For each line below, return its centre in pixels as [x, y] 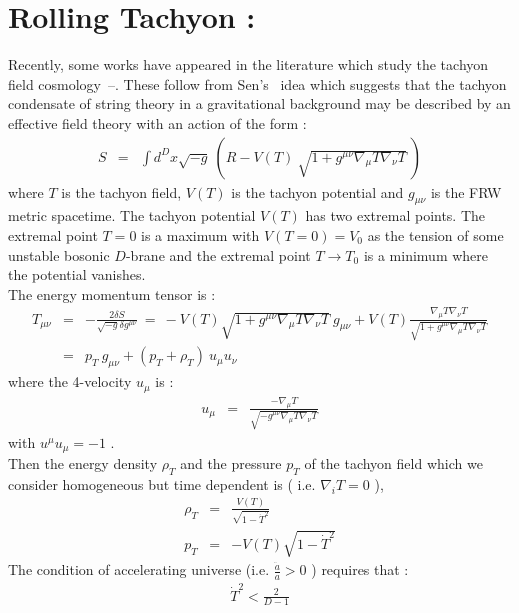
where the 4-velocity [70, 381]
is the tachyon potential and [317, 191]
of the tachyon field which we [393, 463]
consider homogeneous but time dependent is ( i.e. [162, 483]
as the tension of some [435, 234]
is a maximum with [200, 234]
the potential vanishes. [77, 274]
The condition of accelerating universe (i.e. [139, 569]
